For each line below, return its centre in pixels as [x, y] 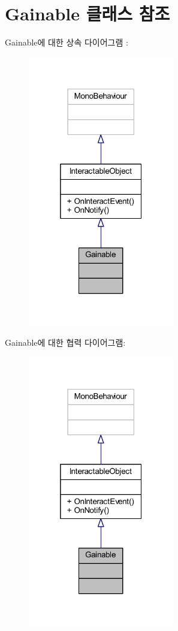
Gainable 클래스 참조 [88, 13]
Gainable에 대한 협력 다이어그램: [65, 342]
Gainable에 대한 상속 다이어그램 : [67, 42]
